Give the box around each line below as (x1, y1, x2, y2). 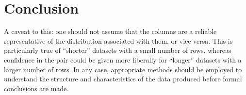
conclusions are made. (4, 83, 69, 93)
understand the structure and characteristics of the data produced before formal (4, 74, 242, 84)
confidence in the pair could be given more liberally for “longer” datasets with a (4, 54, 242, 64)
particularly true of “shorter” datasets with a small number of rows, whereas (4, 45, 231, 55)
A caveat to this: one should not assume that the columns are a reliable (4, 26, 217, 36)
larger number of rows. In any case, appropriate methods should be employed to (4, 64, 242, 74)
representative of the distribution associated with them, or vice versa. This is (4, 35, 233, 46)
